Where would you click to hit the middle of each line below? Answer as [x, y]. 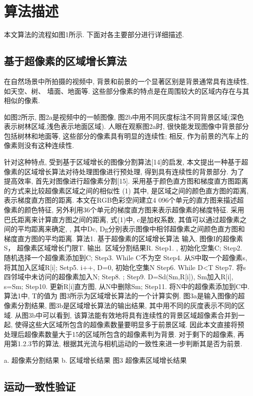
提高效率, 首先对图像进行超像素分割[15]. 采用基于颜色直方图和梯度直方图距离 [126, 181]
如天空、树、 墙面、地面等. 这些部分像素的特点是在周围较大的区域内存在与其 [127, 91]
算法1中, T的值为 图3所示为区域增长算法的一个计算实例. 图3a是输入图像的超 [124, 296]
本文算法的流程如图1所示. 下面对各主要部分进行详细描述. [94, 34]
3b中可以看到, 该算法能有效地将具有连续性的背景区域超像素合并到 [133, 315]
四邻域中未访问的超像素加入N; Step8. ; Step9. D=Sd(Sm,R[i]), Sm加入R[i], [119, 277]
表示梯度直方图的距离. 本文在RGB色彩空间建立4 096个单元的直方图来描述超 [124, 200]
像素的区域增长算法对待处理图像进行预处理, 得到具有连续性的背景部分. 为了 [124, 171]
